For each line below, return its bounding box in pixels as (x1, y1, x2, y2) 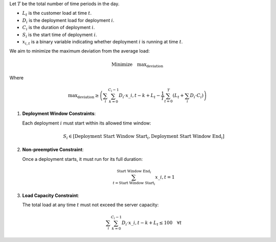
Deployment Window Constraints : (22, 110, 96, 117)
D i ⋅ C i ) (190, 92, 204, 100)
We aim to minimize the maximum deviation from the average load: (9, 48, 150, 54)
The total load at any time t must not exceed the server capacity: (22, 202, 159, 208)
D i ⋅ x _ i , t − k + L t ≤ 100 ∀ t (121, 220, 182, 227)
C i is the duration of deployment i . (22, 25, 95, 32)
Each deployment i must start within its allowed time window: (22, 120, 151, 126)
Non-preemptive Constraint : (22, 147, 84, 153)
